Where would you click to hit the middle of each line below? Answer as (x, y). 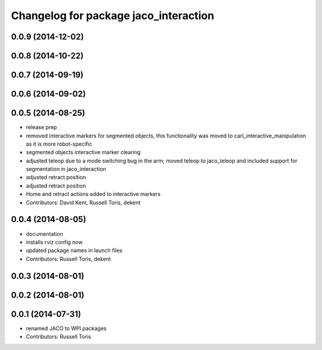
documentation (45, 234)
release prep (41, 127)
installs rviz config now (54, 242)
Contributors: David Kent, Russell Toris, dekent (83, 202)
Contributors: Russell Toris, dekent (69, 259)
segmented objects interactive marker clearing (83, 152)
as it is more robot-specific (59, 144)
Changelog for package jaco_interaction (113, 16)
